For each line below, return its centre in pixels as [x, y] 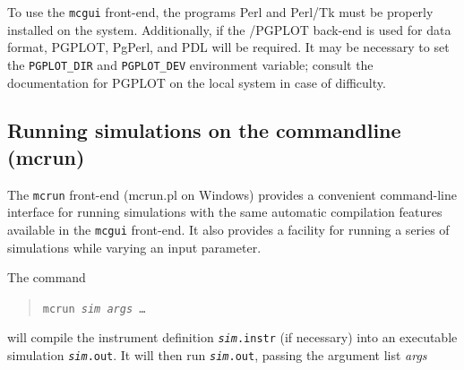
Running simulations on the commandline [204, 130]
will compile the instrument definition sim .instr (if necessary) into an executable [232, 337]
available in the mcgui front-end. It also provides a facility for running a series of [228, 229]
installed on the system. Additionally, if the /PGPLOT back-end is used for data [229, 29]
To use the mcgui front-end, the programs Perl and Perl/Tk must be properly [220, 12]
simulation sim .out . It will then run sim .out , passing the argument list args [217, 355]
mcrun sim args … [94, 309]
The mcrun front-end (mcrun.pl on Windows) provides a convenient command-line [232, 194]
